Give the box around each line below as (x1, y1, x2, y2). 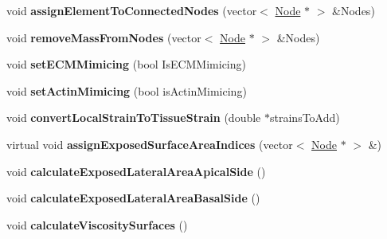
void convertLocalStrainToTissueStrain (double (6, 109, 261, 126)
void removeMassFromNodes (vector (6, 29, 201, 45)
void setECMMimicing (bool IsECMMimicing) (6, 56, 246, 72)
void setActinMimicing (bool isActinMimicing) (6, 82, 247, 99)
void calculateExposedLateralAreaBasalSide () (6, 190, 260, 206)
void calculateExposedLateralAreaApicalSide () (6, 163, 266, 179)
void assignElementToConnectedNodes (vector (6, 2, 257, 18)
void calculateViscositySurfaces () (6, 216, 188, 233)
